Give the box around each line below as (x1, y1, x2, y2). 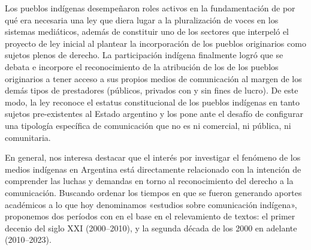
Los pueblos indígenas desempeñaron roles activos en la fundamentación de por (5, 2, 295, 14)
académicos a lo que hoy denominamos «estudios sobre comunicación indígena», (5, 198, 297, 210)
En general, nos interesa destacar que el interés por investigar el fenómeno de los (5, 151, 301, 164)
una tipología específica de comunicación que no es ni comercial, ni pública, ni (5, 119, 291, 131)
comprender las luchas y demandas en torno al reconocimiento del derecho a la (5, 174, 294, 187)
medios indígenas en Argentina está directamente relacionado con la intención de (5, 162, 301, 175)
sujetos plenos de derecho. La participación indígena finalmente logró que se (5, 49, 283, 61)
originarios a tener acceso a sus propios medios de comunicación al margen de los (5, 72, 302, 85)
